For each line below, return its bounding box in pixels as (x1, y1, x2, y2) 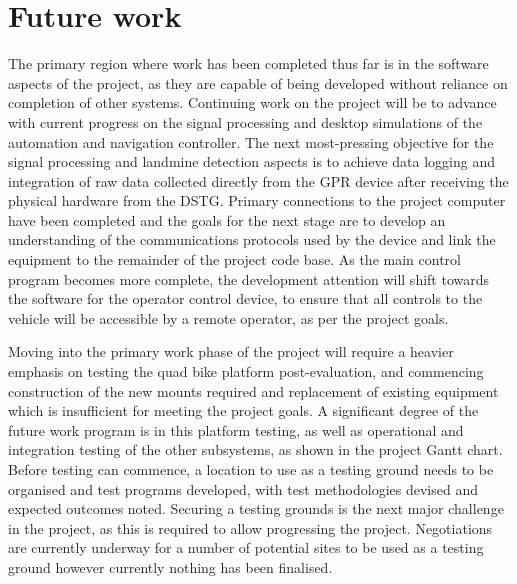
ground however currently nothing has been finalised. (8, 556, 333, 577)
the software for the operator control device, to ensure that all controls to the (8, 288, 483, 309)
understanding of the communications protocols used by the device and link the (8, 229, 496, 250)
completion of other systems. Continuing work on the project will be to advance (8, 92, 497, 113)
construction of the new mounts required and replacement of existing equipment (8, 380, 499, 401)
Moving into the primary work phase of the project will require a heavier (8, 341, 454, 362)
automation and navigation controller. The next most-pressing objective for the (8, 131, 494, 152)
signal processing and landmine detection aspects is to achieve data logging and (8, 151, 495, 172)
